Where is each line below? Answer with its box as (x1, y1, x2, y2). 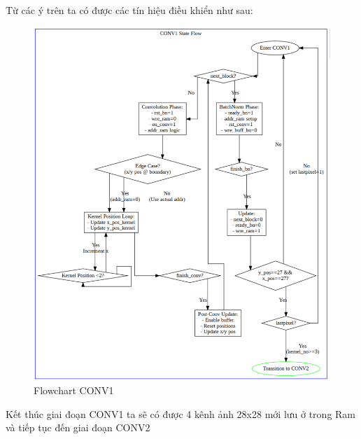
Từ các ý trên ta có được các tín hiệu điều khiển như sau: (6, 3, 253, 17)
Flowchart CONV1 (34, 382, 114, 397)
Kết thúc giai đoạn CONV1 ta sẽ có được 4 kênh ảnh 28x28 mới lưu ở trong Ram (6, 406, 356, 421)
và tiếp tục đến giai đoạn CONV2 (6, 420, 150, 435)
